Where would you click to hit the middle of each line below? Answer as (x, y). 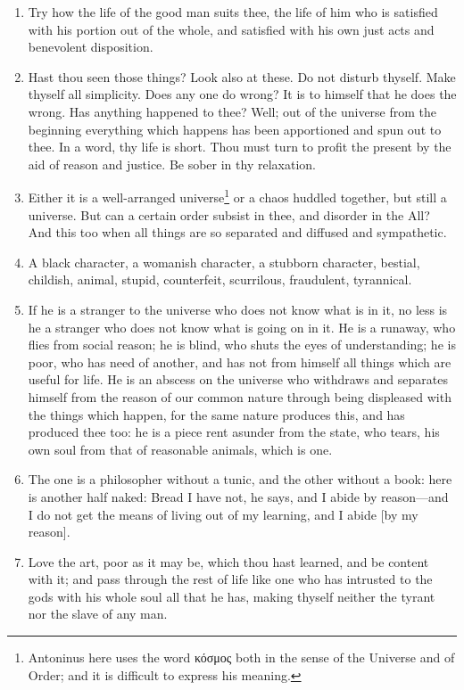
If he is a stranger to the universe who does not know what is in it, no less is (238, 309)
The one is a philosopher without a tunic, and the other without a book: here (240, 479)
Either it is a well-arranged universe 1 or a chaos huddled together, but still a (237, 196)
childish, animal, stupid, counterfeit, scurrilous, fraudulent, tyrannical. (220, 279)
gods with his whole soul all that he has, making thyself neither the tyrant (232, 596)
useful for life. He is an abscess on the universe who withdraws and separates (238, 379)
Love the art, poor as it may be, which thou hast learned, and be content (228, 561)
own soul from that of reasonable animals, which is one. (180, 449)
